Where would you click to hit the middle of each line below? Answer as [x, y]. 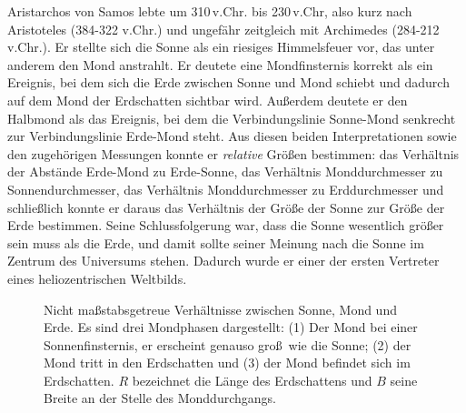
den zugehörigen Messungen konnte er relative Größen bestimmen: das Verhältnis [233, 153]
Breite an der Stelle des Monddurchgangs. [160, 398]
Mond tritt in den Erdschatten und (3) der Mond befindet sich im [227, 363]
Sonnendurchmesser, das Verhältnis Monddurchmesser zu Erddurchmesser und [226, 189]
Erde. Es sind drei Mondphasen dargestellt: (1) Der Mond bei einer [231, 327]
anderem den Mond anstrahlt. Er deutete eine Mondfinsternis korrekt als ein [220, 64]
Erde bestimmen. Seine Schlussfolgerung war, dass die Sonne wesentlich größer [226, 225]
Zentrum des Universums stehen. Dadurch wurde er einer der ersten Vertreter [223, 261]
